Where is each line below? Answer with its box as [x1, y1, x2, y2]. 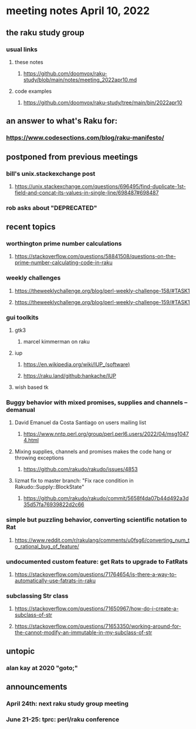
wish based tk [14, 384, 49, 391]
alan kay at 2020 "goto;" [6, 664, 78, 672]
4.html [23, 437, 39, 444]
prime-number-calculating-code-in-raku [14, 259, 113, 266]
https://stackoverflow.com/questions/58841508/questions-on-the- [14, 253, 176, 260]
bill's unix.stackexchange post [6, 169, 96, 178]
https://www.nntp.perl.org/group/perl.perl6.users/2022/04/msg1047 [23, 431, 190, 438]
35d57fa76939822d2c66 [23, 501, 85, 508]
